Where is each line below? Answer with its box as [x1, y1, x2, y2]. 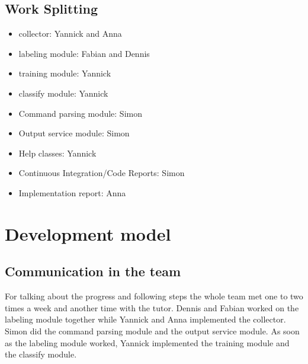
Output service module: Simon [18, 127, 130, 139]
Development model [5, 221, 171, 245]
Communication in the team [5, 262, 181, 280]
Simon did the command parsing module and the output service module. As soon [5, 324, 300, 337]
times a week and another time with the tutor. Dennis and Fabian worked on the [5, 301, 299, 314]
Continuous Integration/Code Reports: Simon [18, 167, 185, 179]
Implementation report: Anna [18, 186, 126, 199]
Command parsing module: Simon [18, 107, 142, 119]
